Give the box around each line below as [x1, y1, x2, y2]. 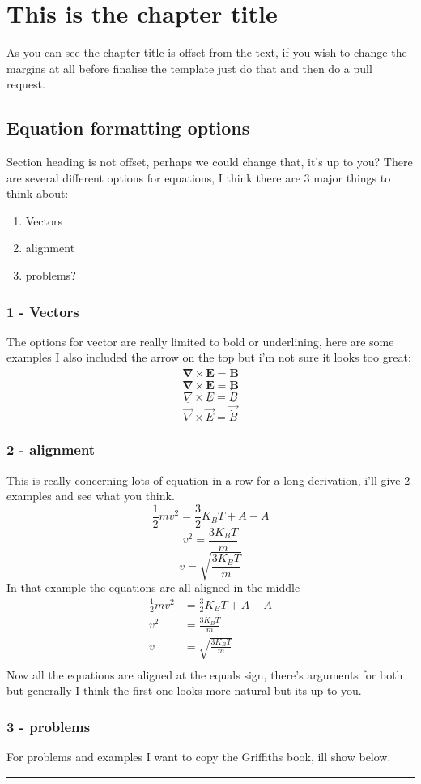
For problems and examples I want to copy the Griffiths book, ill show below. [6, 748, 391, 765]
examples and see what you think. [6, 487, 175, 504]
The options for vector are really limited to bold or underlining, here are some [6, 332, 394, 349]
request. [6, 75, 45, 92]
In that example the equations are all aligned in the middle [6, 579, 300, 596]
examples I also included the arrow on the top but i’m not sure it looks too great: [6, 349, 411, 366]
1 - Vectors [6, 301, 79, 321]
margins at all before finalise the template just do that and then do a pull [6, 59, 372, 76]
